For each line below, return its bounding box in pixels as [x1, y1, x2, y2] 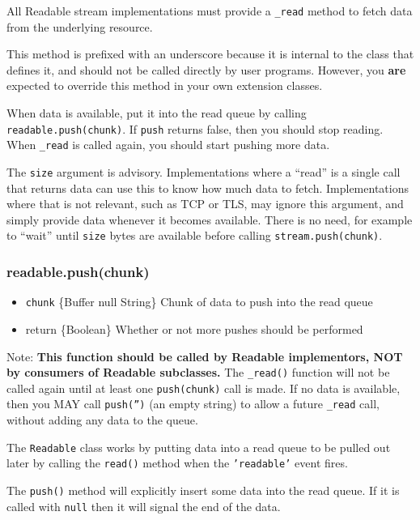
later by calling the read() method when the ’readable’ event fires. [6, 454, 348, 471]
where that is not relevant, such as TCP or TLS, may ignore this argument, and [6, 195, 404, 212]
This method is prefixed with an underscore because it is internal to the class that [6, 45, 414, 62]
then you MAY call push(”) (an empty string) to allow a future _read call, [6, 395, 380, 412]
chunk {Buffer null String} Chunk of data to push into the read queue [25, 293, 373, 310]
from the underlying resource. [6, 18, 153, 35]
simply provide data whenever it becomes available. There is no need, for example [6, 211, 413, 228]
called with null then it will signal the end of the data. [6, 497, 281, 514]
